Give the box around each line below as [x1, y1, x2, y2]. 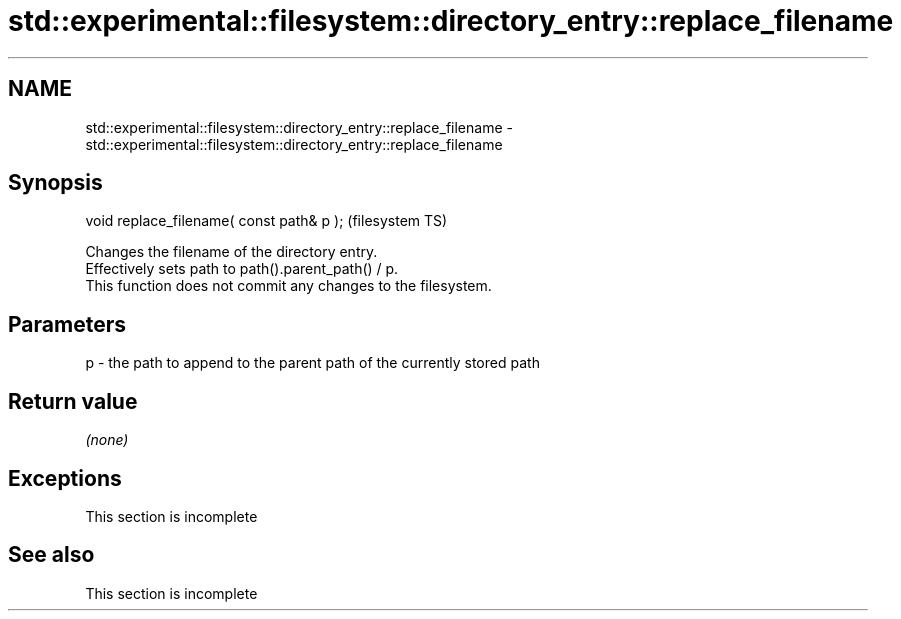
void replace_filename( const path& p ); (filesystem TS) [85, 212, 448, 230]
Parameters [8, 311, 126, 337]
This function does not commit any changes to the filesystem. [85, 277, 492, 295]
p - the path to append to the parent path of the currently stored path [85, 354, 540, 372]
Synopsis [8, 170, 103, 196]
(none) [85, 431, 129, 449]
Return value [8, 388, 138, 414]
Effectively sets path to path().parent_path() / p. [85, 260, 399, 278]
